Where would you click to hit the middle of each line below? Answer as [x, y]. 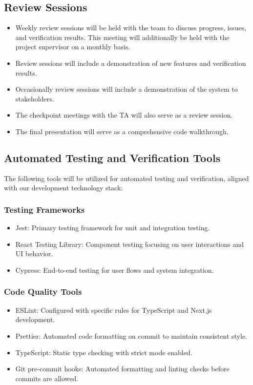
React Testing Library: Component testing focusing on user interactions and [130, 244]
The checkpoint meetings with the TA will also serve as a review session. [124, 115]
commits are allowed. [47, 378]
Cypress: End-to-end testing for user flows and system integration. [115, 270]
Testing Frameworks [44, 209]
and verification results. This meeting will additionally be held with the [122, 37]
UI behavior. [34, 253]
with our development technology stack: [63, 188]
